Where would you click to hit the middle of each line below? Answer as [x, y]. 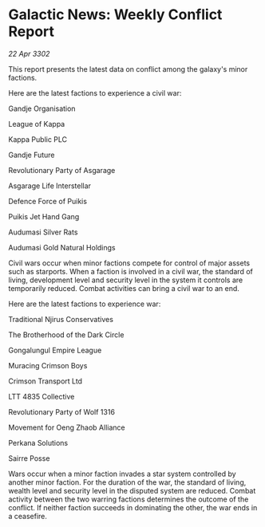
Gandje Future [32, 155]
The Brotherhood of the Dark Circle [66, 334]
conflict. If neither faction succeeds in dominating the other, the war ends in [133, 507]
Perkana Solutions [38, 442]
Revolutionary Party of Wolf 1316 [62, 411]
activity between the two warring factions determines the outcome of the [129, 499]
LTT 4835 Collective [42, 396]
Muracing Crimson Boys [48, 365]
